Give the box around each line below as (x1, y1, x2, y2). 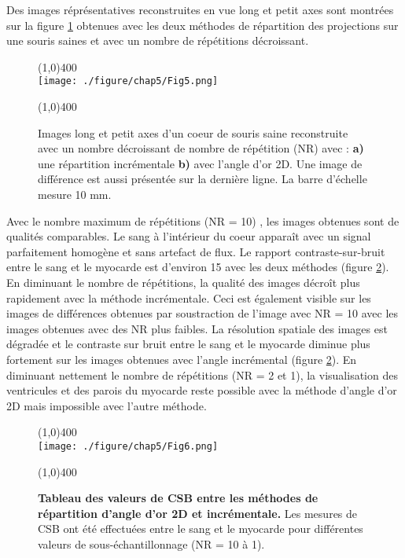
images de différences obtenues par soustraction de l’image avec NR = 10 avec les (6, 305, 399, 321)
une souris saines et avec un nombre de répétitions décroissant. (6, 32, 309, 49)
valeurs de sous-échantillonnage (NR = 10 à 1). (38, 535, 265, 552)
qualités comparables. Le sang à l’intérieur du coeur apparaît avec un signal (6, 228, 371, 244)
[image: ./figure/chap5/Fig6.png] (38, 440, 219, 452)
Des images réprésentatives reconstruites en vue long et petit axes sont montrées (6, 2, 394, 17)
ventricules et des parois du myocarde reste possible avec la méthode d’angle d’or (6, 382, 397, 398)
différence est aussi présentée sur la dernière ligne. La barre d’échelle (38, 171, 367, 187)
